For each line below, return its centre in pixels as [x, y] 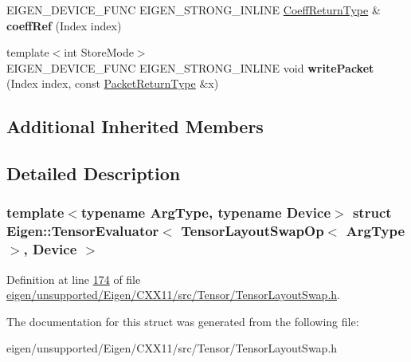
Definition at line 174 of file [74, 279]
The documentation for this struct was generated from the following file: [183, 321]
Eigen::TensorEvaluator [83, 231]
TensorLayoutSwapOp [252, 231]
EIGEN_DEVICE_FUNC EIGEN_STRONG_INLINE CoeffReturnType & [194, 10]
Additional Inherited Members [135, 126]
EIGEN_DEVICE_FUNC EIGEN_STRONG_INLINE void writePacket [190, 67]
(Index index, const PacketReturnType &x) [113, 83]
